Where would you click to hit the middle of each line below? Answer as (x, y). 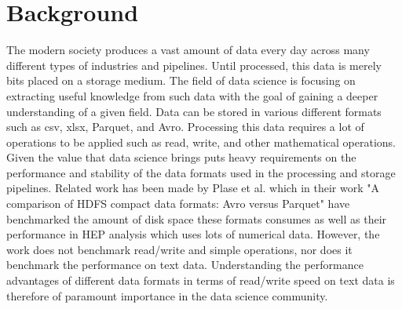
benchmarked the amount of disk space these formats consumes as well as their (197, 218)
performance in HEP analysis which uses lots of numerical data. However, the (193, 234)
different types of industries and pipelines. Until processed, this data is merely (194, 65)
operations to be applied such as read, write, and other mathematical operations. (201, 142)
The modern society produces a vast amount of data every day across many (188, 50)
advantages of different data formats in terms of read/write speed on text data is (201, 280)
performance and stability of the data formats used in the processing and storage (201, 172)
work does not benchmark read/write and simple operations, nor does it (179, 249)
